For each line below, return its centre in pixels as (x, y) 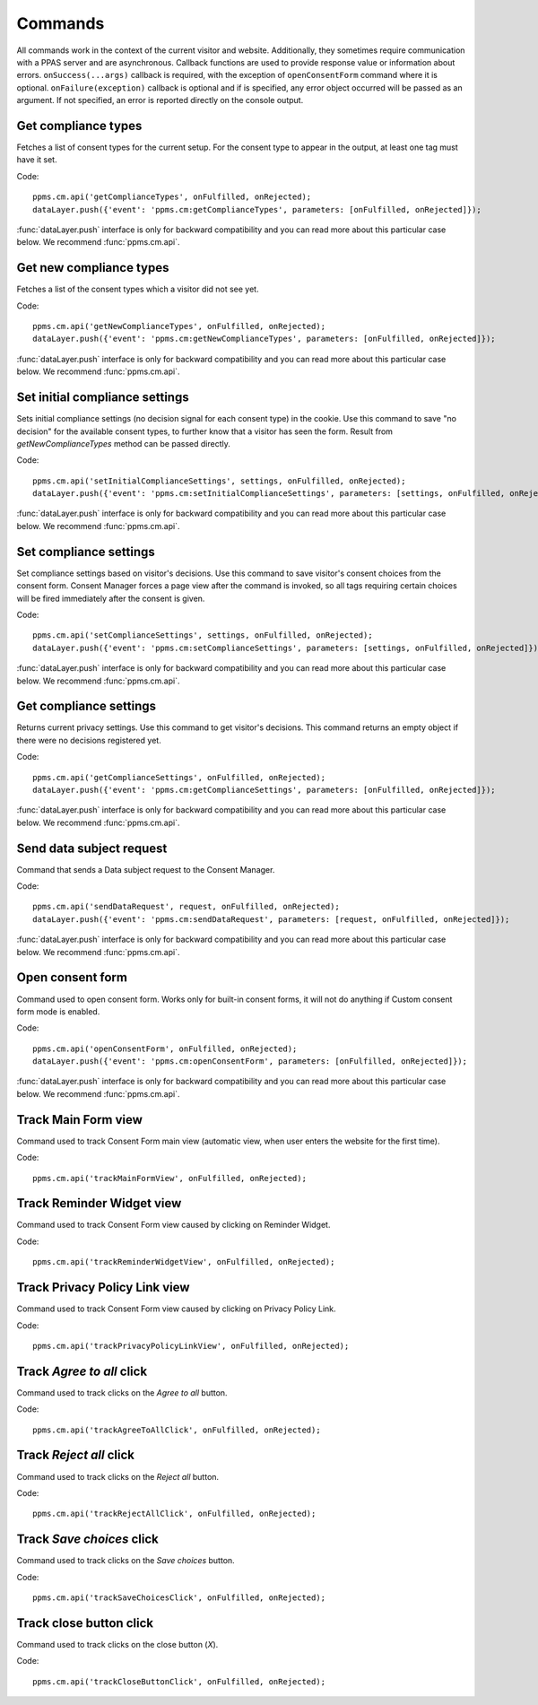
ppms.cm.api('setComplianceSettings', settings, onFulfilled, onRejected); (203, 635)
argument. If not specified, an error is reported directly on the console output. (160, 100)
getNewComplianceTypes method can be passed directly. (123, 443)
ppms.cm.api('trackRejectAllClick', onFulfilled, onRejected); (174, 1514)
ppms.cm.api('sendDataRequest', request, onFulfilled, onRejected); (186, 907)
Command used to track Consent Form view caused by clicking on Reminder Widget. (174, 1225)
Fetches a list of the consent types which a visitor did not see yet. (138, 289)
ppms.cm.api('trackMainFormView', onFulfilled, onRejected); (169, 1178)
